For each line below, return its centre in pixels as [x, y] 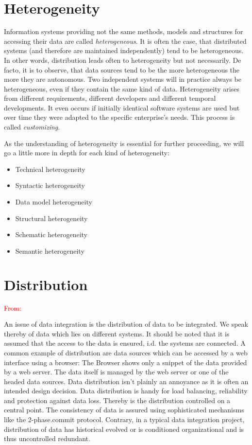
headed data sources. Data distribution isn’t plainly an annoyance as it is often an [126, 381]
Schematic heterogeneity [51, 234]
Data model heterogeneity [54, 202]
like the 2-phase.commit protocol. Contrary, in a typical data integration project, [124, 419]
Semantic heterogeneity [50, 250]
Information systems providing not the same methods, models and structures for [124, 31]
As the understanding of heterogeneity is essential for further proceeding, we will [124, 143]
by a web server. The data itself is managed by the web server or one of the [116, 372]
